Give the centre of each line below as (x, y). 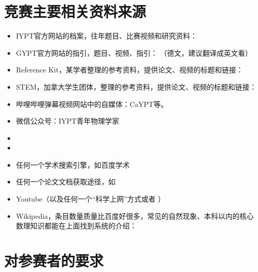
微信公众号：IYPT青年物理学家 (67, 121)
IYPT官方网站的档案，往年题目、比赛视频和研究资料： (106, 36)
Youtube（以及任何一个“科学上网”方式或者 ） (90, 199)
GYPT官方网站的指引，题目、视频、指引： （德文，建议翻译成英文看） (134, 52)
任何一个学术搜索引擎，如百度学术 (73, 164)
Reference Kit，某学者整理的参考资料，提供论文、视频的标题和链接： (130, 70)
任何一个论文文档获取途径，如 (66, 182)
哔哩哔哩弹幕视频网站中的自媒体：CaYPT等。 (92, 104)
